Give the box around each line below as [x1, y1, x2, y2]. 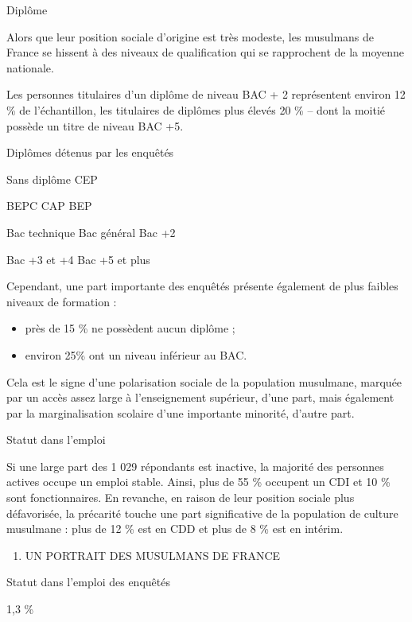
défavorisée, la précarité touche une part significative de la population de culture [6, 504, 398, 521]
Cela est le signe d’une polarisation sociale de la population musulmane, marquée [6, 373, 402, 390]
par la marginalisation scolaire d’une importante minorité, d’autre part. [6, 404, 355, 421]
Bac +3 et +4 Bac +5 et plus [6, 251, 150, 267]
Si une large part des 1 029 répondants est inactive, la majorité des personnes [6, 457, 384, 474]
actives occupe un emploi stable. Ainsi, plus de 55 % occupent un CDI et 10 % [6, 473, 391, 490]
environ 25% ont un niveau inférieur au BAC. [25, 346, 247, 363]
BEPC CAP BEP [6, 197, 92, 214]
